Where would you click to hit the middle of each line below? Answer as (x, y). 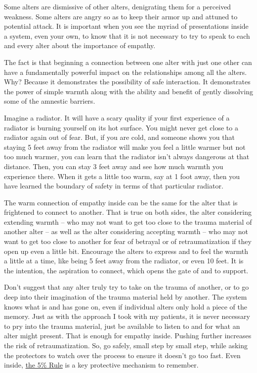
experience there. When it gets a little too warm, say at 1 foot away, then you (122, 176)
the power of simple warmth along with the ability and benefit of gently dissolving (128, 91)
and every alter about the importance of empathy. (80, 45)
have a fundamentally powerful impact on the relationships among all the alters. (126, 72)
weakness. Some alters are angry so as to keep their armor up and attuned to (121, 16)
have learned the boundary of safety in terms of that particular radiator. (114, 186)
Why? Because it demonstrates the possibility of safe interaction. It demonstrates (127, 82)
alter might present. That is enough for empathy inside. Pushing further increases (128, 336)
